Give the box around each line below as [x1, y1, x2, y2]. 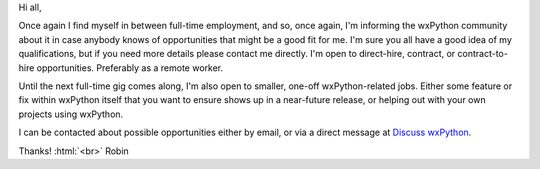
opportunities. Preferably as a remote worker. [36, 61, 224, 74]
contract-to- [457, 48, 509, 60]
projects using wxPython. [18, 108, 124, 120]
